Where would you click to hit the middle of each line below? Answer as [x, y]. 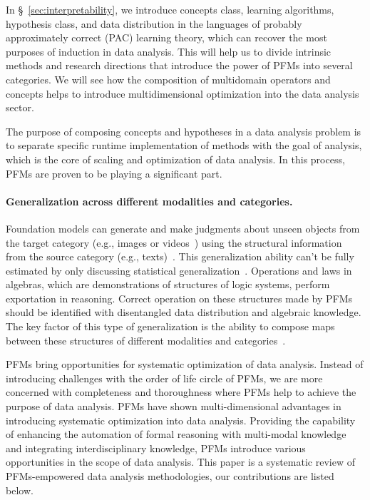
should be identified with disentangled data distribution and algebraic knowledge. [184, 312]
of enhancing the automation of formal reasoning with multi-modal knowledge [176, 434]
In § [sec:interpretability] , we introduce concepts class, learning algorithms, [170, 9]
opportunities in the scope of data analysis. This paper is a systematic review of [180, 462]
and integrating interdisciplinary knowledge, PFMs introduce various [156, 448]
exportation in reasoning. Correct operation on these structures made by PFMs [179, 298]
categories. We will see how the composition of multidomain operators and [168, 79]
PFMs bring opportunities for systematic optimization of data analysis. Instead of [185, 364]
